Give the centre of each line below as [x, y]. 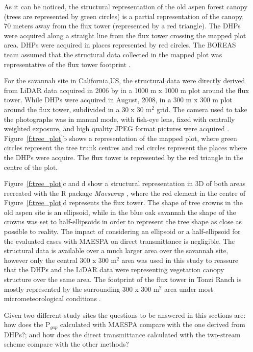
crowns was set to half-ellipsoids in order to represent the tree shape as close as [123, 222]
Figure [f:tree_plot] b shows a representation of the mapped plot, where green [121, 138]
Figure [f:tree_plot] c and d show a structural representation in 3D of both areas [125, 183]
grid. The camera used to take [202, 109]
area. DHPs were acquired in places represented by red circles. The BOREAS [120, 45]
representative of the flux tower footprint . [67, 64]
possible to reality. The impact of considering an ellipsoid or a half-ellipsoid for [122, 231]
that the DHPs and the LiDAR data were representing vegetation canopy [114, 270]
